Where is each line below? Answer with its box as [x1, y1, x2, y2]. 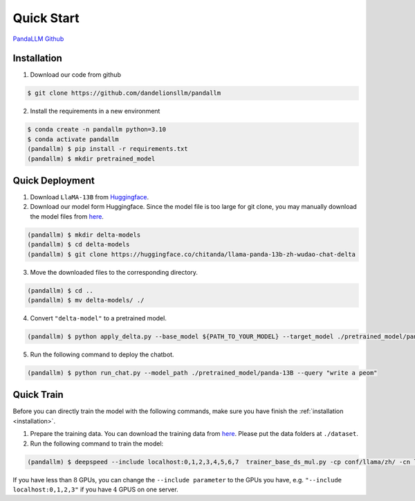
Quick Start [12, 10, 80, 26]
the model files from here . [30, 212, 104, 221]
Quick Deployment [12, 174, 95, 186]
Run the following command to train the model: [30, 439, 164, 448]
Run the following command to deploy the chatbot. [30, 350, 174, 358]
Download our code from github [30, 71, 121, 79]
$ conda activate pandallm [27, 135, 119, 143]
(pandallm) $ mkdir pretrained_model [27, 154, 156, 163]
